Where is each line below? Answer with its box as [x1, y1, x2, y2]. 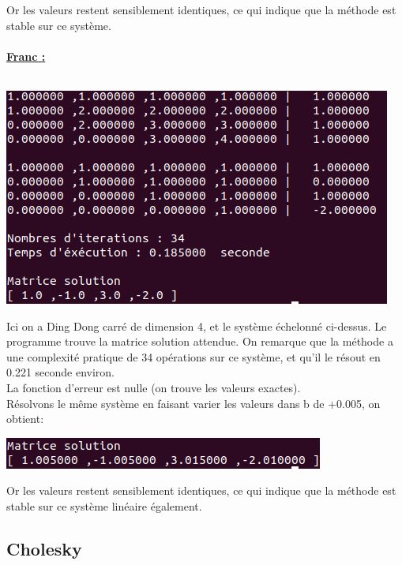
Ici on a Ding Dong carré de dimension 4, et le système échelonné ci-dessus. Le [6, 317, 387, 334]
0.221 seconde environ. [6, 364, 115, 380]
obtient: [6, 410, 44, 427]
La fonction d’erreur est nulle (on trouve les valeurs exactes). [6, 379, 301, 395]
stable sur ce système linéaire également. [6, 497, 202, 514]
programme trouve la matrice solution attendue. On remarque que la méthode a [6, 333, 393, 350]
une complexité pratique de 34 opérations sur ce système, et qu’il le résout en [6, 348, 381, 365]
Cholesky [6, 536, 82, 560]
